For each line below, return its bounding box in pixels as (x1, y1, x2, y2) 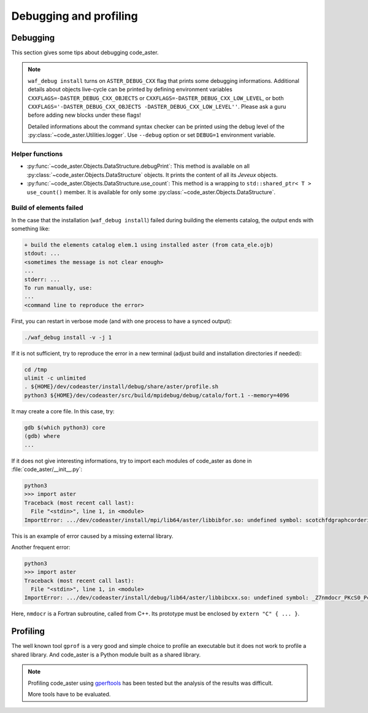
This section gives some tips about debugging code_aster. (11, 49, 159, 56)
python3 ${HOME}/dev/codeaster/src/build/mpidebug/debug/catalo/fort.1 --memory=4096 (24, 392, 289, 399)
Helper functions (11, 149, 63, 158)
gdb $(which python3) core (24, 424, 105, 431)
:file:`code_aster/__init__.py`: (11, 466, 83, 473)
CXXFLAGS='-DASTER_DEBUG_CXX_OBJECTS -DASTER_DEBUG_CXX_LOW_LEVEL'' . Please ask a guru (28, 103, 286, 111)
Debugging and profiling (11, 9, 138, 23)
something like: (11, 225, 50, 233)
